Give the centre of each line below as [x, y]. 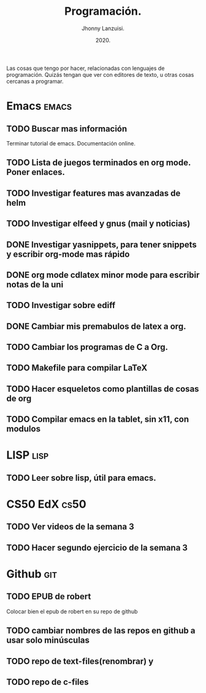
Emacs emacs [39, 106]
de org [19, 398]
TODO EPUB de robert [49, 597]
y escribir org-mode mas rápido [68, 254]
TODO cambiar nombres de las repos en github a [101, 631]
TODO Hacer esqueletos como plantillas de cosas [103, 389]
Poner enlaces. [36, 172]
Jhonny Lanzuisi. [103, 28]
